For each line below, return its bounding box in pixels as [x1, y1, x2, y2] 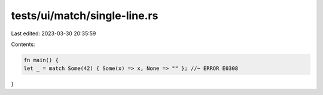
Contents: [11, 41, 35, 48]
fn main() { [23, 57, 59, 63]
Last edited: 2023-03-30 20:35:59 [11, 30, 96, 37]
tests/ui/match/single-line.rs [11, 9, 159, 22]
